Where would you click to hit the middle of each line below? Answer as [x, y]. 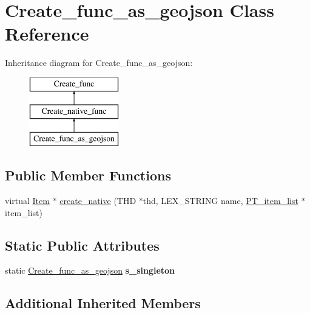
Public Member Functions [88, 175]
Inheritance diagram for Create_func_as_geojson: [99, 63]
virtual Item [27, 201]
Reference [47, 34]
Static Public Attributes [82, 245]
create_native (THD [98, 201]
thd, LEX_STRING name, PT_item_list [221, 201]
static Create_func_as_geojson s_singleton [90, 270]
